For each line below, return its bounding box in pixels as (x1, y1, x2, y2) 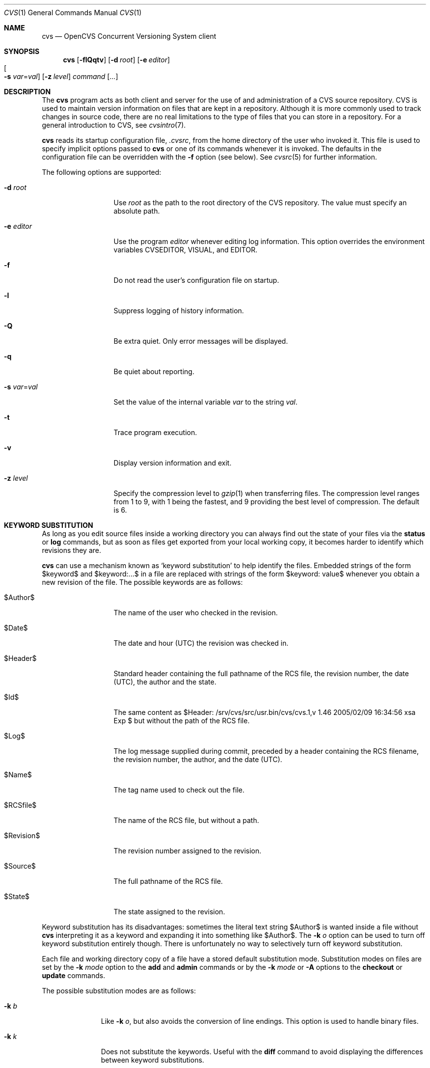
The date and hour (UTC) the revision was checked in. (113, 639, 289, 647)
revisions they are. (42, 546, 101, 554)
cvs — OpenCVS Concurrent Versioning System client (42, 32, 216, 40)
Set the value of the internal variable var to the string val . (113, 398, 298, 406)
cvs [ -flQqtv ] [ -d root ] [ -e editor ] (63, 55, 170, 64)
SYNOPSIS (4, 47, 40, 55)
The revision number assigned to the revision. (113, 847, 262, 855)
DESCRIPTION (4, 87, 51, 96)
